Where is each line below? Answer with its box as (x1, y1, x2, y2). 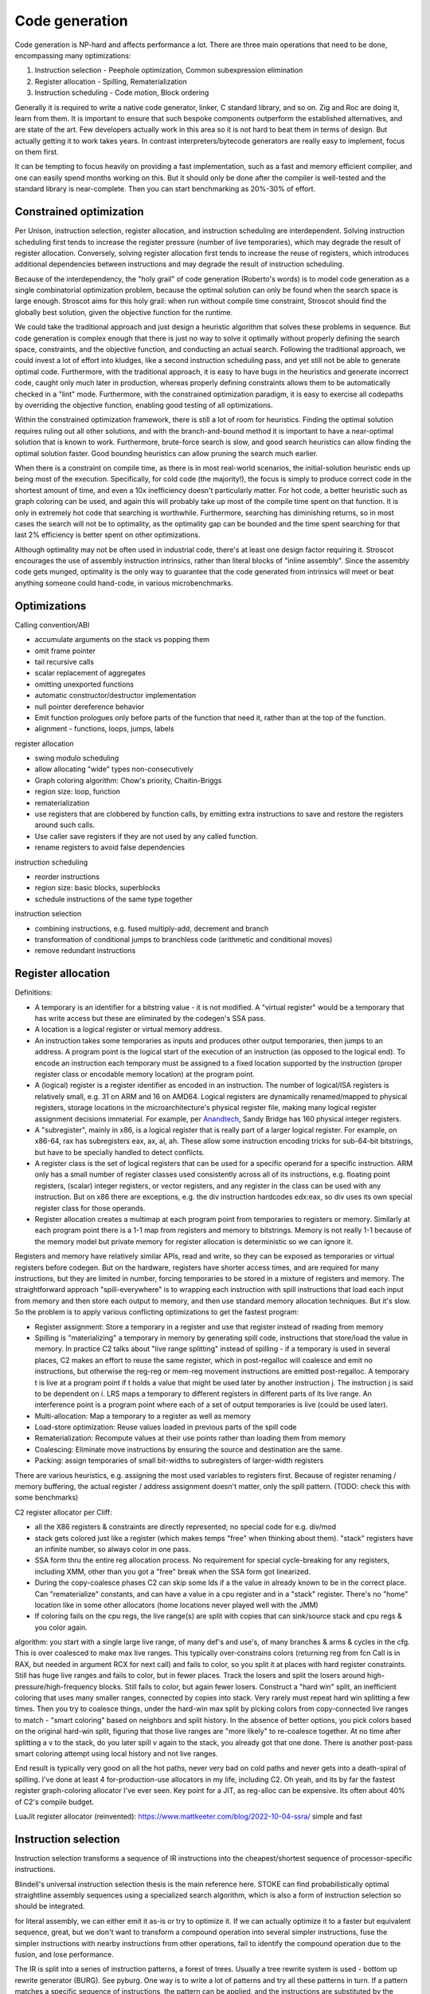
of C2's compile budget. (14, 1797, 95, 1807)
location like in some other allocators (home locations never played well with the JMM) (34, 1600, 319, 1610)
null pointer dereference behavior (34, 702, 145, 711)
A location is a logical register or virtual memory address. (34, 1025, 222, 1034)
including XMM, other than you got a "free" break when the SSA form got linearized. (34, 1566, 311, 1576)
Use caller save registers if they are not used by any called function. (34, 831, 258, 841)
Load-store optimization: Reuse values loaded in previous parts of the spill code (34, 1422, 297, 1432)
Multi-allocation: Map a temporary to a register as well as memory (34, 1411, 251, 1421)
